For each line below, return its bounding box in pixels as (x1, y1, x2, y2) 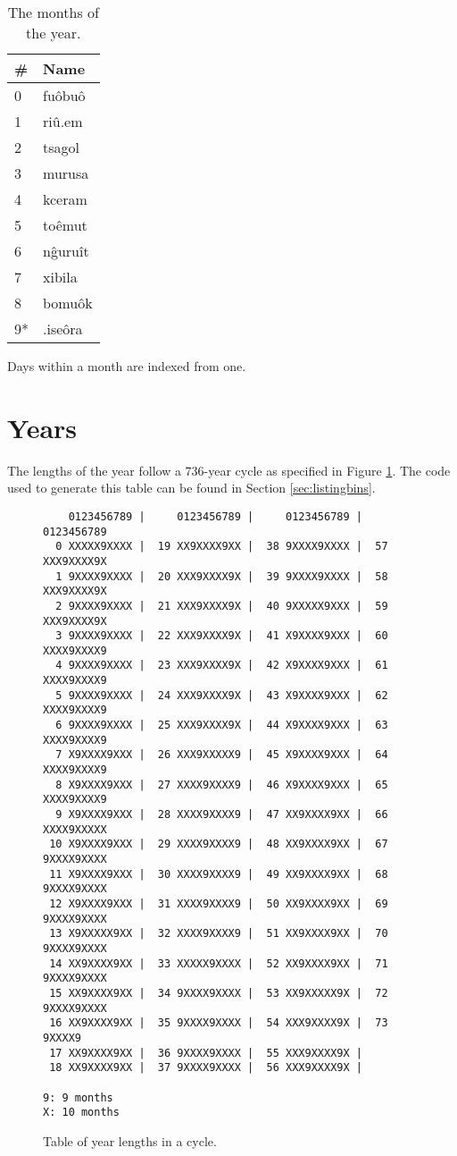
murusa (43, 163, 89, 183)
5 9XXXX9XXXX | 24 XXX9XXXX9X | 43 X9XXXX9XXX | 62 (55, 688, 388, 702)
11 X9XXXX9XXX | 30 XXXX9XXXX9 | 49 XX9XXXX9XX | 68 (49, 867, 388, 881)
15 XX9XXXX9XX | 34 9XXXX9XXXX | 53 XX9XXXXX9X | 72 (49, 986, 388, 1000)
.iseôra (43, 318, 83, 339)
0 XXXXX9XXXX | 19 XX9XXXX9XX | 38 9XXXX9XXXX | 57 (55, 540, 388, 553)
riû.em (43, 111, 83, 131)
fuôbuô (43, 85, 86, 105)
